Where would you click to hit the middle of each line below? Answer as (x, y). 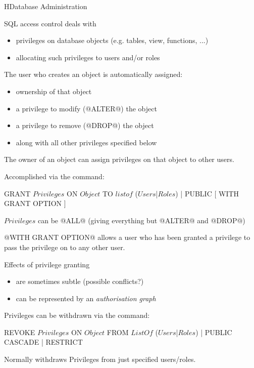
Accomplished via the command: (54, 176)
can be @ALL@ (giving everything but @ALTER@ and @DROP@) (141, 220)
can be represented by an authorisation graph (86, 298)
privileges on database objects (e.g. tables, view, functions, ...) (112, 40)
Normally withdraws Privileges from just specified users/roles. (100, 359)
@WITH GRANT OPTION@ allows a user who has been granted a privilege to (127, 237)
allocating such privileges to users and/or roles (88, 57)
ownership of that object (54, 91)
